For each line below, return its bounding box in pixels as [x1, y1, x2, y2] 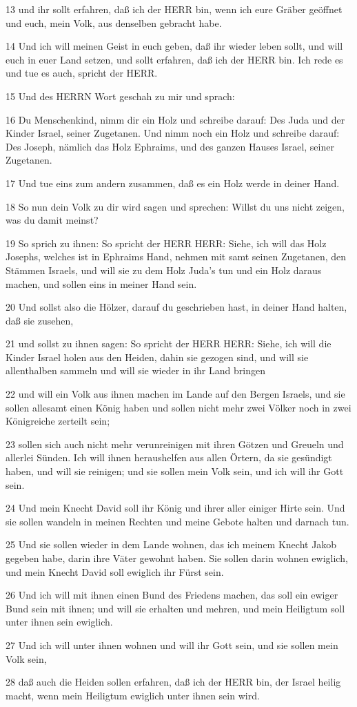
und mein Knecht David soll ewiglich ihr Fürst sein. [6, 564, 224, 579]
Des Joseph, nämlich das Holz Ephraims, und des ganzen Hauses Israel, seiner [6, 139, 334, 153]
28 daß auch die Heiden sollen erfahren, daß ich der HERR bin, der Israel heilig [6, 675, 341, 689]
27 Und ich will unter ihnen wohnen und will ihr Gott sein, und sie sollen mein [6, 637, 338, 652]
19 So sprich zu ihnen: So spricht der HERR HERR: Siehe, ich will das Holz [6, 235, 327, 250]
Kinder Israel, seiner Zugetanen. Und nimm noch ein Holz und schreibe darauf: [6, 126, 340, 140]
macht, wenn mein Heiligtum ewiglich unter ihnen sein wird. [6, 688, 260, 702]
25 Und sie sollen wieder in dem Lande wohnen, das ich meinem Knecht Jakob [6, 537, 337, 552]
